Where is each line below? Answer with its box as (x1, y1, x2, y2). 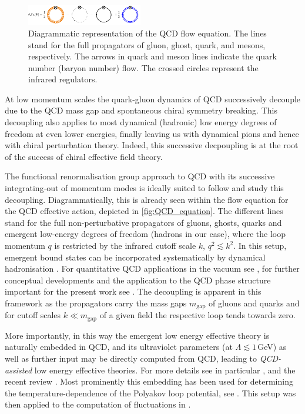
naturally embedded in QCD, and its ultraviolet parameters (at (5, 340, 233, 353)
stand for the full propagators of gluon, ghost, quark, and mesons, (28, 38, 266, 51)
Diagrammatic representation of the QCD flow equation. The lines (28, 26, 267, 39)
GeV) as (257, 340, 287, 353)
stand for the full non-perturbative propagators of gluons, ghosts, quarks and (5, 216, 282, 228)
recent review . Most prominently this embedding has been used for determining (5, 375, 293, 388)
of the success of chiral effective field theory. (5, 150, 163, 162)
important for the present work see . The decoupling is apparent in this (5, 285, 262, 298)
